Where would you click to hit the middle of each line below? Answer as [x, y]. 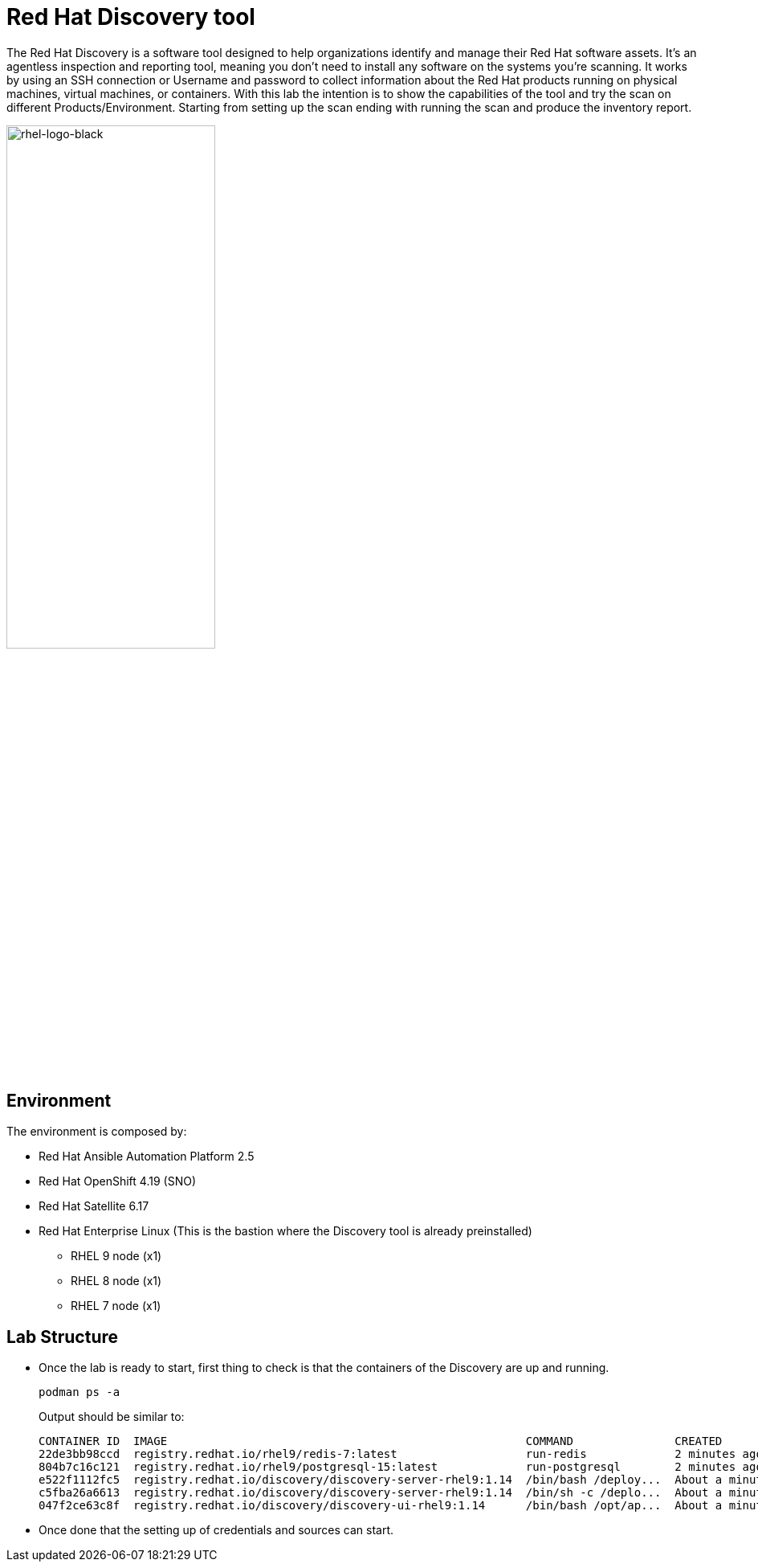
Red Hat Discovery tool [131, 17]
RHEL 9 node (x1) [116, 1256]
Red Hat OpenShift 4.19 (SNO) [117, 1181]
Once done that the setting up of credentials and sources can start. [216, 1530]
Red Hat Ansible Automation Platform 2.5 [147, 1157]
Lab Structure [63, 1337]
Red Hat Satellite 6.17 [94, 1206]
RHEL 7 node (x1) [116, 1306]
